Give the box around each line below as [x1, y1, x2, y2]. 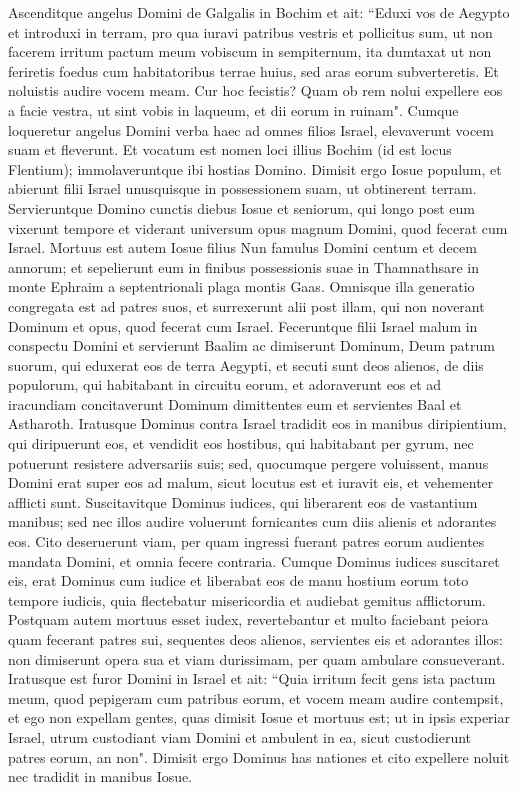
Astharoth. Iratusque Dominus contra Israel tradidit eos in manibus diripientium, [8, 413, 507, 434]
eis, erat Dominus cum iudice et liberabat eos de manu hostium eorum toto [8, 570, 469, 591]
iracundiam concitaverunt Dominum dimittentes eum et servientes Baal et [8, 393, 462, 414]
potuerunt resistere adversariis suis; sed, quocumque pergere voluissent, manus [8, 452, 489, 473]
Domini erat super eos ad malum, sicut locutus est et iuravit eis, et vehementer [8, 472, 494, 493]
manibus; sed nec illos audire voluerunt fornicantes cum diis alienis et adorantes [8, 511, 497, 532]
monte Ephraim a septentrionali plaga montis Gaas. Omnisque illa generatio [8, 276, 475, 297]
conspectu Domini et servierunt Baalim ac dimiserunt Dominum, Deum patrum [8, 335, 495, 356]
